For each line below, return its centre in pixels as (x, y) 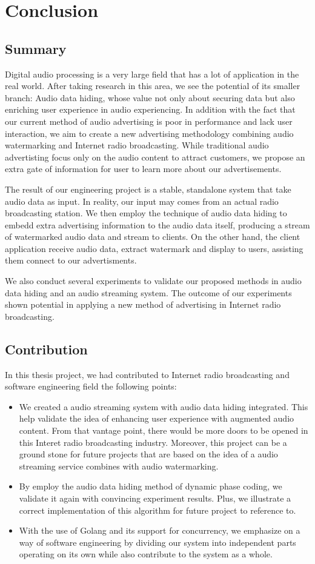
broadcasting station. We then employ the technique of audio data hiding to (146, 213)
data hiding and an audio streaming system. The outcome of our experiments (148, 292)
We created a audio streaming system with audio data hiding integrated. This (164, 406)
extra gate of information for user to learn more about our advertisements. (143, 169)
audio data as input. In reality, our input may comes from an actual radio (142, 201)
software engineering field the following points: (91, 386)
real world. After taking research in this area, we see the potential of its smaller (153, 86)
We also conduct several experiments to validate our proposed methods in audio (153, 281)
